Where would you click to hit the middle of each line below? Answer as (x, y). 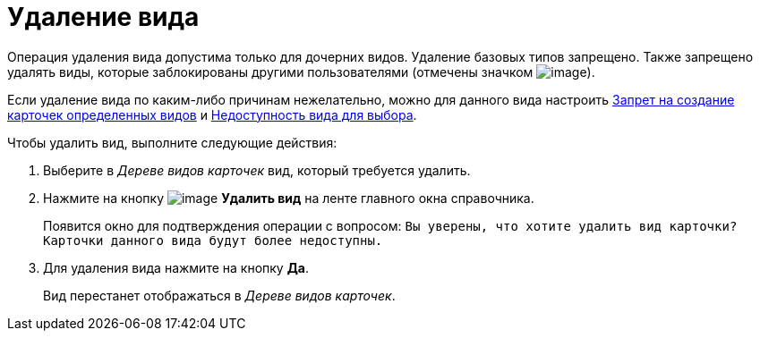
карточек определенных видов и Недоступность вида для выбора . (212, 114)
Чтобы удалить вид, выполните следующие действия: (172, 142)
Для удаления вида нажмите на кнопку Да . (176, 267)
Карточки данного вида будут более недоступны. (213, 240)
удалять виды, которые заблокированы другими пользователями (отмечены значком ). (301, 72)
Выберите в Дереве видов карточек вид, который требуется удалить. (257, 170)
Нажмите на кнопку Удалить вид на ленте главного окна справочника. (289, 198)
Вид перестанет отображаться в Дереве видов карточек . (219, 295)
